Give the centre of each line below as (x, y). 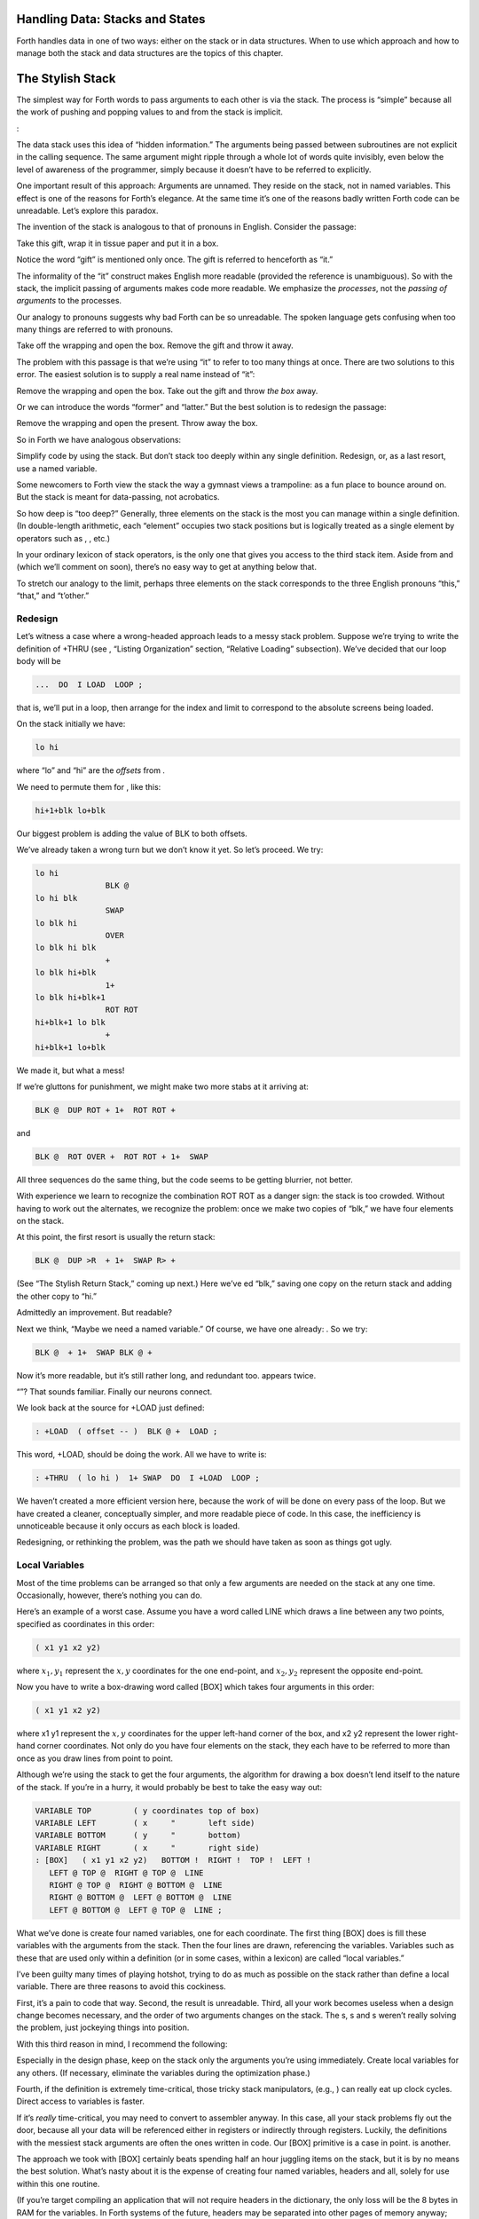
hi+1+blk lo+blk (71, 810)
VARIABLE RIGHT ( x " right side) (148, 1848)
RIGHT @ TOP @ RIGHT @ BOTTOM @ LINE (136, 1885)
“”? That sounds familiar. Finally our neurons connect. (114, 1391)
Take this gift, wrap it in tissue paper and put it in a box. (118, 243)
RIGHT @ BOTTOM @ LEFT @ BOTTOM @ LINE (141, 1898)
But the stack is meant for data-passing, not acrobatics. (118, 497)
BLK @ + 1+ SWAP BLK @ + (94, 1352)
